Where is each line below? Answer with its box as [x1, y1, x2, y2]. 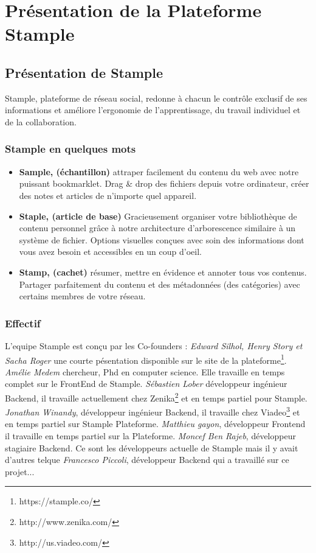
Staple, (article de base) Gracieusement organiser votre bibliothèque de [19, 209, 297, 222]
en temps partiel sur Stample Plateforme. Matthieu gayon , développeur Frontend [5, 417, 306, 430]
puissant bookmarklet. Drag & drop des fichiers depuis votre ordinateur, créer [19, 177, 309, 190]
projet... [5, 465, 35, 478]
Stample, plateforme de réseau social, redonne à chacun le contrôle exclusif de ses [5, 91, 307, 104]
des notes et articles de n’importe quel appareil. [19, 189, 197, 201]
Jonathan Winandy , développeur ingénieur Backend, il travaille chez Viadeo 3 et [5, 404, 300, 418]
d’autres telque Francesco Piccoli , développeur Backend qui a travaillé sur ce [5, 453, 289, 466]
